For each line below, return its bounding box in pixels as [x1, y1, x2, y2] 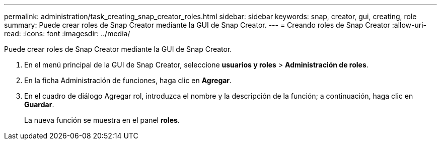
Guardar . [24, 100, 54, 109]
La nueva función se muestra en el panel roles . [24, 116, 180, 124]
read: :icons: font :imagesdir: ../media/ [4, 29, 130, 38]
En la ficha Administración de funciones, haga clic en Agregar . [24, 76, 232, 85]
